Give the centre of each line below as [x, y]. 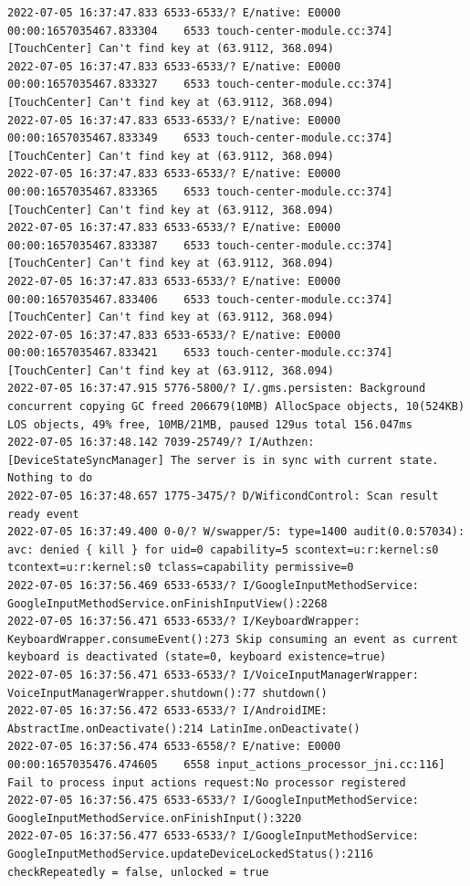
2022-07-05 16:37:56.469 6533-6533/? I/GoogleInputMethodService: [214, 585]
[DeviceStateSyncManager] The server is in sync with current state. [223, 460]
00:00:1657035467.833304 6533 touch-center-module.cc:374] [200, 31]
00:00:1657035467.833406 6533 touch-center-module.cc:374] [200, 299]
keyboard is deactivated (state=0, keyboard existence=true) [197, 657]
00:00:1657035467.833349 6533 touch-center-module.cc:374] [200, 138]
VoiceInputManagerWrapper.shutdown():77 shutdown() [167, 693]
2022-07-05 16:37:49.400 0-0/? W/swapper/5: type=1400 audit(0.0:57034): [236, 532]
